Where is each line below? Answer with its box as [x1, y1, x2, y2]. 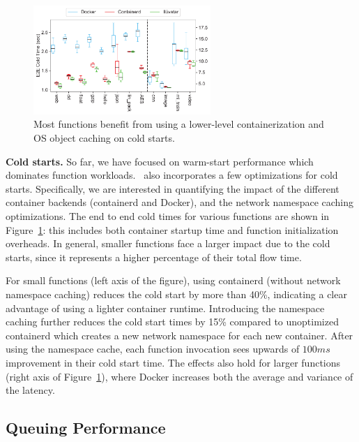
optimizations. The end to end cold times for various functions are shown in [6, 209, 330, 223]
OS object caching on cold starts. [33, 131, 175, 145]
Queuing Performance [6, 417, 166, 439]
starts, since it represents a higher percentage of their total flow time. [6, 249, 302, 264]
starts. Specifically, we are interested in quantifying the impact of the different [6, 181, 339, 196]
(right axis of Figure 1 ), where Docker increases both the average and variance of [6, 369, 353, 383]
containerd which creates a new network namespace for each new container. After [6, 327, 353, 342]
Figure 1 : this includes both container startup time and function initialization [6, 222, 339, 237]
